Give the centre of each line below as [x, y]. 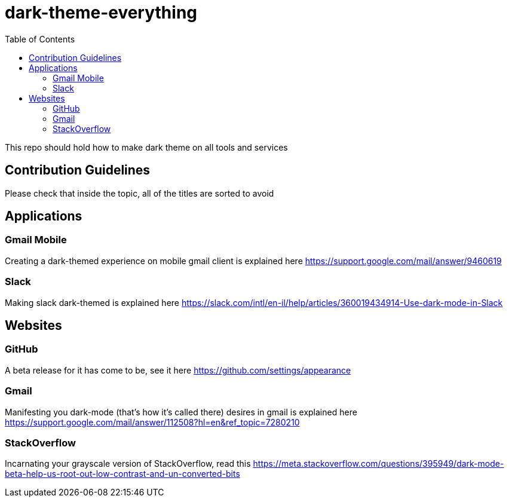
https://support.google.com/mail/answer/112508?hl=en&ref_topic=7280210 [152, 422]
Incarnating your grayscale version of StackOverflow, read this [128, 464]
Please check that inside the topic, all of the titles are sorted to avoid [139, 193]
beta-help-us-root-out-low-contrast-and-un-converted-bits [122, 474]
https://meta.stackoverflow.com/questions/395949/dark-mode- [378, 464]
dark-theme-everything [101, 13]
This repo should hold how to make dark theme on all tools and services [146, 147]
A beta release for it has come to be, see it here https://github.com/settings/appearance [178, 370]
